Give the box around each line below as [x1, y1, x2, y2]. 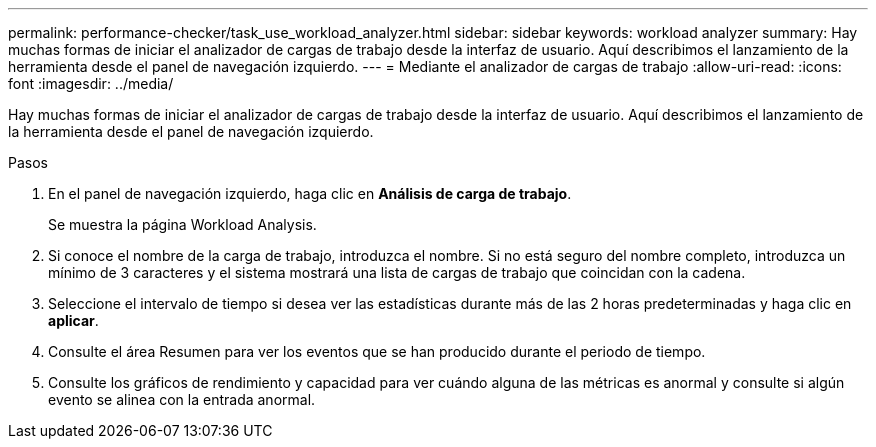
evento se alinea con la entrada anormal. [48, 391, 316, 408]
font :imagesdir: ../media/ [8, 75, 174, 92]
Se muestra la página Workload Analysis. [48, 216, 317, 233]
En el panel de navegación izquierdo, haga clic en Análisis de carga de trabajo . [48, 185, 572, 202]
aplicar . [48, 312, 99, 329]
